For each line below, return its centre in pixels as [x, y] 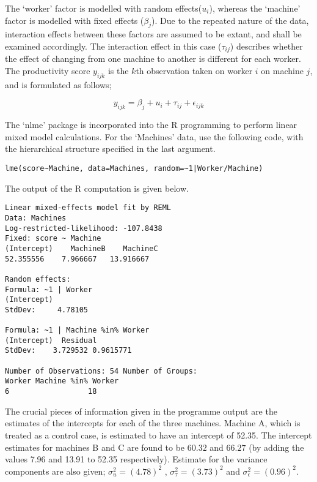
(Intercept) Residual [51, 340]
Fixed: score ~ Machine [53, 239]
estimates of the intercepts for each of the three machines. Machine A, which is [153, 423]
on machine [282, 71]
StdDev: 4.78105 [47, 310]
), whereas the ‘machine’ [255, 8]
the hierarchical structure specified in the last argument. [110, 149]
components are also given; [55, 471]
